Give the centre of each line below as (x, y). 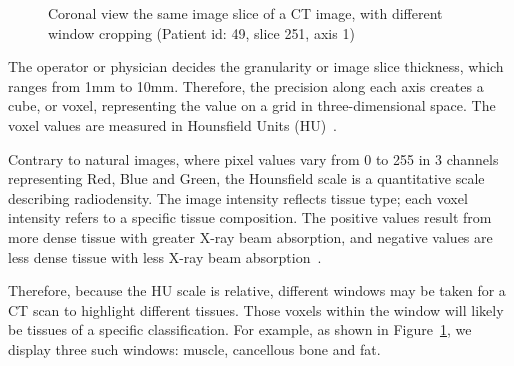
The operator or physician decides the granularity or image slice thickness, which (256, 66)
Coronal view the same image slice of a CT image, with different (245, 13)
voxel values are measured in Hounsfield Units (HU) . (172, 124)
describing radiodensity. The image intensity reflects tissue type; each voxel (238, 197)
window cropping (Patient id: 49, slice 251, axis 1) (201, 32)
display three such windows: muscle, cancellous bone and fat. (194, 348)
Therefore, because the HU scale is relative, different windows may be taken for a (257, 290)
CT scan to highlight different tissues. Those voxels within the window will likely (256, 309)
